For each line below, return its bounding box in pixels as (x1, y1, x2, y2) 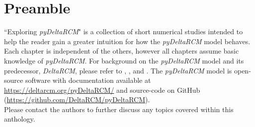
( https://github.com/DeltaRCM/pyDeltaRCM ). (4, 94, 150, 105)
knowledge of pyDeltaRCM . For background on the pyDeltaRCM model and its (4, 55, 244, 65)
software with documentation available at (25, 75, 151, 85)
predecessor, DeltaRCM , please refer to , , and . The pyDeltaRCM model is (4, 65, 232, 75)
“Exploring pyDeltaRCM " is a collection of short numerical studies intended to (4, 26, 243, 37)
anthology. (4, 114, 35, 124)
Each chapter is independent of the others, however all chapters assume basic (4, 46, 239, 56)
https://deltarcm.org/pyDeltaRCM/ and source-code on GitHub (4, 84, 200, 95)
